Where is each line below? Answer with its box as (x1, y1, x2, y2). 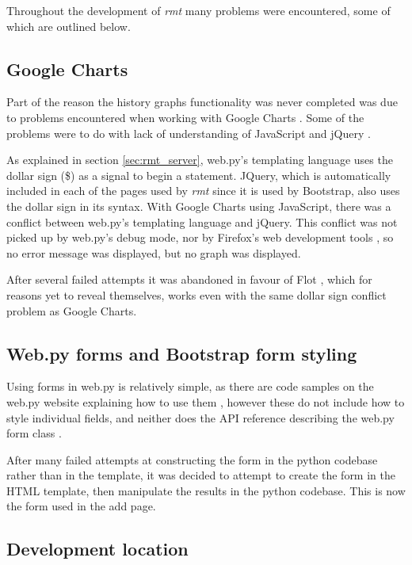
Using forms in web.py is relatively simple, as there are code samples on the (6, 378, 374, 395)
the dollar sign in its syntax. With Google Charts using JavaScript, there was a (6, 197, 391, 214)
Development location (6, 536, 189, 561)
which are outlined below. (6, 17, 131, 34)
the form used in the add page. (6, 498, 156, 514)
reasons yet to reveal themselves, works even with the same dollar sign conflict (6, 286, 387, 303)
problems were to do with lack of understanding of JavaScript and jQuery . (6, 124, 371, 141)
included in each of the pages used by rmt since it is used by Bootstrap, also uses (6, 182, 400, 199)
